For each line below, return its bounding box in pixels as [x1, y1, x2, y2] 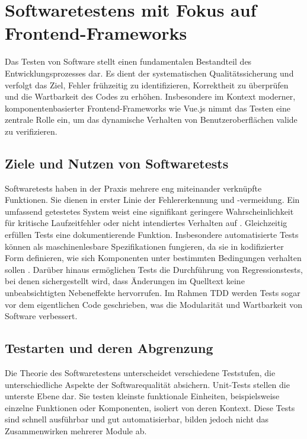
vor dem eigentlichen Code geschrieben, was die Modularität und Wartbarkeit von [5, 298, 303, 310]
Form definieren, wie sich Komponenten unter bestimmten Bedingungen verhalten [5, 252, 302, 264]
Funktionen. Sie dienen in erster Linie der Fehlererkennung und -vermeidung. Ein [5, 193, 300, 206]
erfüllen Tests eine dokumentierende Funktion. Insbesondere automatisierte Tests [5, 228, 299, 241]
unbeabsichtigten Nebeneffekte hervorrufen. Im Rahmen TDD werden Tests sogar [5, 287, 300, 299]
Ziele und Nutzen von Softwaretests [5, 154, 229, 172]
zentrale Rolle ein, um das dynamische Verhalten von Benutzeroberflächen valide [5, 113, 298, 126]
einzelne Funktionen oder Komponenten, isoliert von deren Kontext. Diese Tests [5, 401, 295, 413]
